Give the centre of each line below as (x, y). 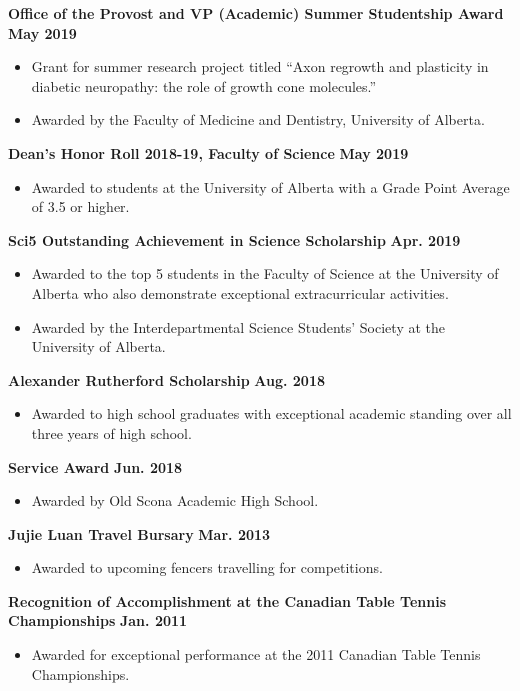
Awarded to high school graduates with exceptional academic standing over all (271, 413)
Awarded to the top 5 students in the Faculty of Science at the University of (265, 273)
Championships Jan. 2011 (98, 620)
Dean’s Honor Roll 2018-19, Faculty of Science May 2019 (208, 152)
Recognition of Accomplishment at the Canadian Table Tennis (227, 600)
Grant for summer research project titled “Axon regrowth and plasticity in (260, 66)
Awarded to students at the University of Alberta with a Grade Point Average (270, 186)
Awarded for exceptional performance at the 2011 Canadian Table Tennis (256, 654)
